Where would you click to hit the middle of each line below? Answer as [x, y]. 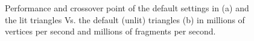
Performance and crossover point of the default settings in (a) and [127, 8]
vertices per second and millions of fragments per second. [110, 31]
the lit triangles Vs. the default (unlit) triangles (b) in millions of [125, 19]
